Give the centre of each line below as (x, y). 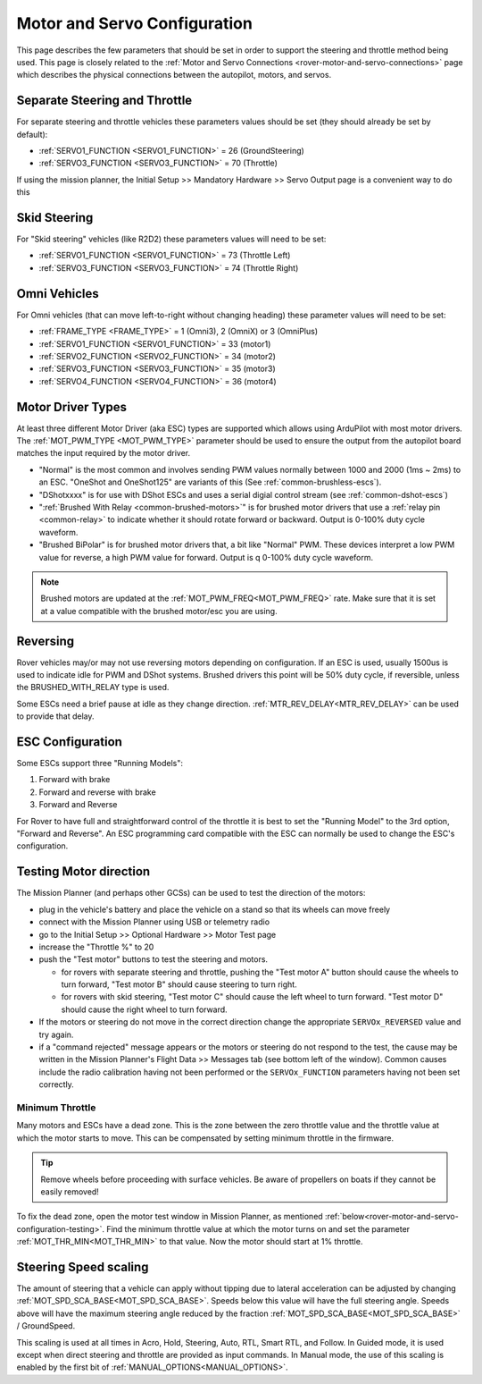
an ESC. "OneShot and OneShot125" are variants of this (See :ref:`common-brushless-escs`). (210, 482)
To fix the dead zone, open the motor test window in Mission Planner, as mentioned (170, 1217)
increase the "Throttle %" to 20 (96, 947)
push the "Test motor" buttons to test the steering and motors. (153, 959)
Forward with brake (75, 780)
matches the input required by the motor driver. (104, 453)
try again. (56, 1034)
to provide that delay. (55, 716)
